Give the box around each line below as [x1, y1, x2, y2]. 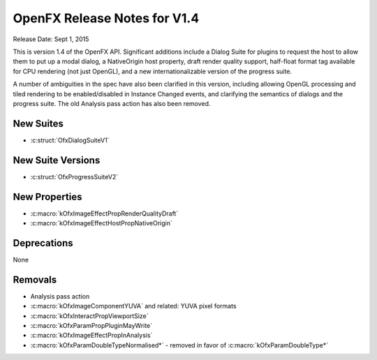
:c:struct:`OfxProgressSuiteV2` [30, 172, 119, 181]
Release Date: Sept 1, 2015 [13, 35, 89, 43]
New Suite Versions [13, 154, 101, 166]
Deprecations [13, 237, 73, 249]
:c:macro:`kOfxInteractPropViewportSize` [30, 311, 149, 320]
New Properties [13, 190, 82, 202]
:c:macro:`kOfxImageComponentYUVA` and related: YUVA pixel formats [30, 302, 237, 310]
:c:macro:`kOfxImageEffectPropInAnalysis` [30, 331, 153, 340]
